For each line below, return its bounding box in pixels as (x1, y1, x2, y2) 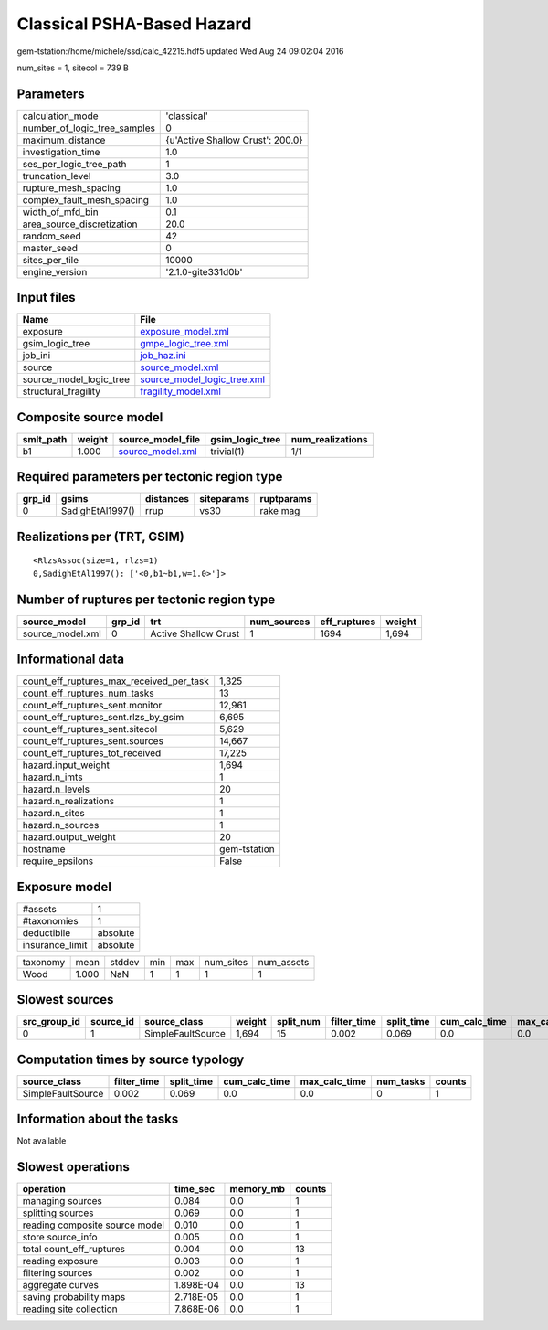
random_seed (22, 229, 81, 242)
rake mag (259, 505, 300, 517)
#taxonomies (22, 914, 79, 927)
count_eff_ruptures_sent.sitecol (22, 723, 158, 736)
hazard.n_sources (22, 819, 100, 832)
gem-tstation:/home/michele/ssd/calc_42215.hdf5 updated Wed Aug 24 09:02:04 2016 (16, 46, 344, 57)
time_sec (174, 1183, 215, 1196)
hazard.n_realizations (22, 795, 114, 808)
